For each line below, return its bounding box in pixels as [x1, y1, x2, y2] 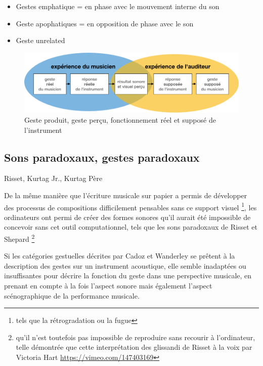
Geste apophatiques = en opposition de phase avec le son [16, 18, 194, 28]
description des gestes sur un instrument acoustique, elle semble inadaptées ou [4, 260, 246, 271]
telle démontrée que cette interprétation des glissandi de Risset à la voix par [16, 342, 252, 352]
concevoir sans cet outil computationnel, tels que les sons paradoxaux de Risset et [4, 222, 257, 232]
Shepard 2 [4, 232, 35, 244]
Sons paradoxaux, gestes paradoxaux [4, 149, 200, 165]
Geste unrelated [16, 35, 65, 46]
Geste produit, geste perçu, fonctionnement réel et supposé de [24, 115, 216, 125]
